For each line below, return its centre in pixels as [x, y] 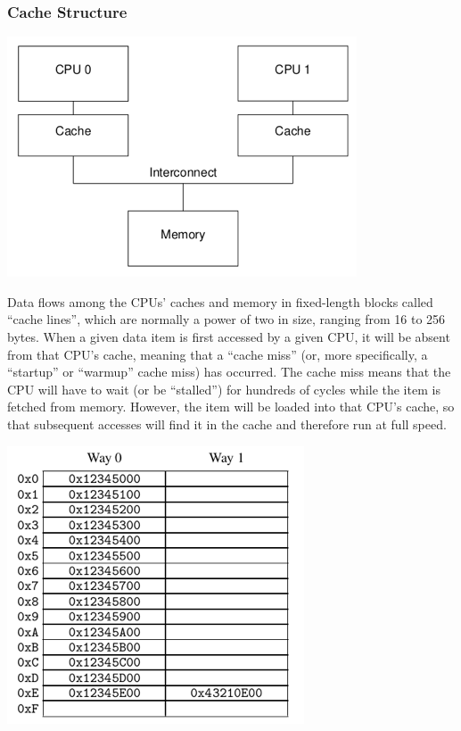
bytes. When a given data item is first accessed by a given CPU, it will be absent [229, 336]
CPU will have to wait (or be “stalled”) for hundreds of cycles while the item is [224, 389]
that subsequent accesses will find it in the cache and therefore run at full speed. [227, 424]
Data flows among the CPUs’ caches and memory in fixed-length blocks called [220, 301]
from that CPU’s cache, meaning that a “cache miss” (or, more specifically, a [218, 354]
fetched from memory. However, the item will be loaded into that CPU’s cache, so [231, 407]
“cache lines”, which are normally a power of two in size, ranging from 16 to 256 [226, 319]
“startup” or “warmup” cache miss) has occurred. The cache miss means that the [229, 372]
